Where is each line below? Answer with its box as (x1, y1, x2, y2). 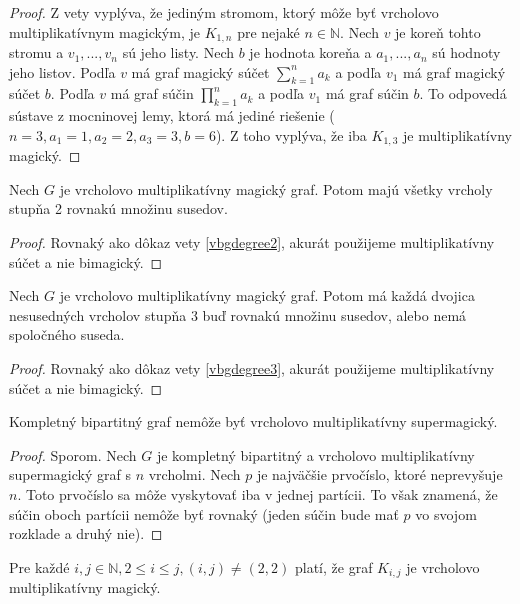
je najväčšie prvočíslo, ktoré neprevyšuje (256, 464, 503, 485)
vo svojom (415, 503, 477, 524)
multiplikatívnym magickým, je (9, 21, 200, 42)
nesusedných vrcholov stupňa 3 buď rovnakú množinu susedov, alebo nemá (9, 304, 467, 325)
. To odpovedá (419, 83, 507, 104)
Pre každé (9, 556, 70, 577)
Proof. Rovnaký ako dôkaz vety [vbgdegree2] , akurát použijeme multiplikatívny (9, 232, 495, 253)
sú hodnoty (432, 42, 501, 63)
